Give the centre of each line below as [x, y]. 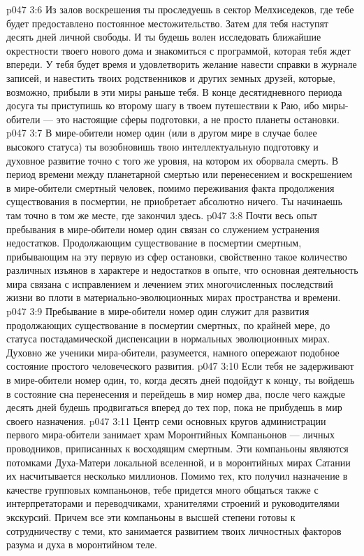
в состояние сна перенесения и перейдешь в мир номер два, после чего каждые [176, 393]
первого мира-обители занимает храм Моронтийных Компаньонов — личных [170, 435]
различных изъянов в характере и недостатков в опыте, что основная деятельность [182, 270]
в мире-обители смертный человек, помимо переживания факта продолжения [170, 187]
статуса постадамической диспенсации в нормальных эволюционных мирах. [168, 339]
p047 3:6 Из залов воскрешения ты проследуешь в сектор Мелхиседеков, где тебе [180, 9]
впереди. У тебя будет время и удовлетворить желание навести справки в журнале [182, 64]
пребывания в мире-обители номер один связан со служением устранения [163, 229]
